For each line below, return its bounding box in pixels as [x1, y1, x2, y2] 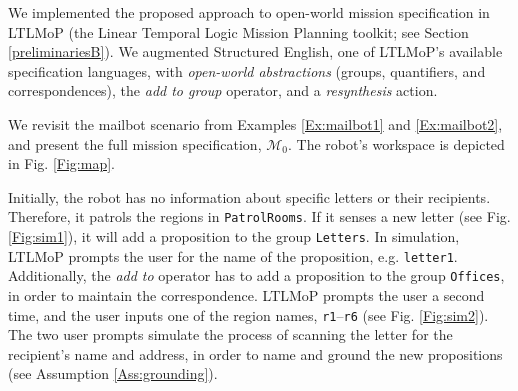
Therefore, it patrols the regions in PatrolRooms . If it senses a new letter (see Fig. [8, 206, 511, 227]
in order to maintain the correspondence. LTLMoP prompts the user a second [8, 284, 485, 305]
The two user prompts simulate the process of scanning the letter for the [8, 324, 453, 345]
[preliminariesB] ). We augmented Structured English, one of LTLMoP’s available [8, 41, 503, 62]
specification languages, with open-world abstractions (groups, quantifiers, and [8, 60, 486, 81]
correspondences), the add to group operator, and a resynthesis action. [8, 80, 438, 101]
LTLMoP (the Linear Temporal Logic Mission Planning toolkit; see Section [8, 21, 469, 42]
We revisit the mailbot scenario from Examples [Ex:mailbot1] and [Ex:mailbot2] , [8, 113, 503, 134]
